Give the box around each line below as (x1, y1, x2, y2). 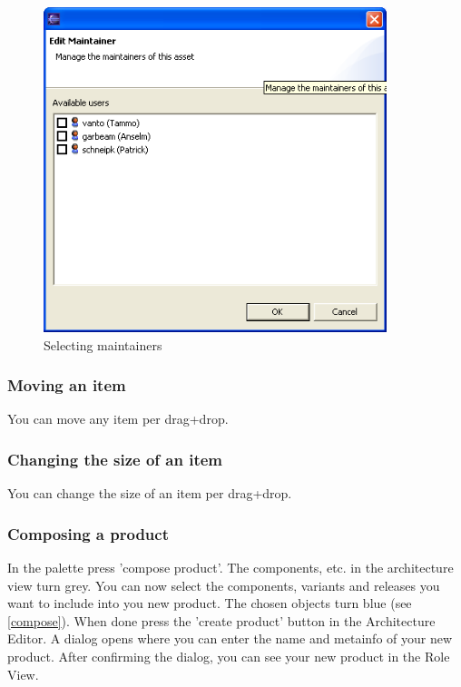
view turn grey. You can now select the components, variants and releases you (7, 575, 440, 594)
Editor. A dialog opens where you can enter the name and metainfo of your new (7, 629, 453, 648)
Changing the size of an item (7, 448, 223, 470)
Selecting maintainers (44, 335, 162, 354)
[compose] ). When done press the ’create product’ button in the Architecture (7, 611, 436, 630)
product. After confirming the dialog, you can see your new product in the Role (7, 647, 450, 666)
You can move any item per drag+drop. (7, 409, 229, 428)
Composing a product (7, 522, 169, 545)
